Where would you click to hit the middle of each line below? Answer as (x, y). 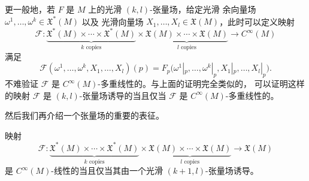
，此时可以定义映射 (257, 21)
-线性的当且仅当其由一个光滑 (107, 171)
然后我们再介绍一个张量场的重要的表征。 (84, 115)
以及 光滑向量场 (113, 21)
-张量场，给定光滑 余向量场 (203, 9)
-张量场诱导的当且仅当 (123, 95)
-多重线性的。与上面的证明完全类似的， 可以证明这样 (201, 84)
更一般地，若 (30, 9)
